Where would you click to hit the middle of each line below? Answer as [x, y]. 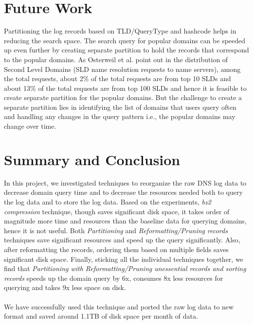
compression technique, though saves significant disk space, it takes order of [117, 211]
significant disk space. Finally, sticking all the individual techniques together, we [124, 259]
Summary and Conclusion [92, 159]
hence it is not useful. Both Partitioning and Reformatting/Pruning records [116, 230]
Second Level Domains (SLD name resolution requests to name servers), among [122, 69]
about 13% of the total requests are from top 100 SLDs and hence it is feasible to [125, 88]
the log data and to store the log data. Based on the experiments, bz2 [108, 201]
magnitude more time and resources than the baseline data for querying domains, [125, 221]
